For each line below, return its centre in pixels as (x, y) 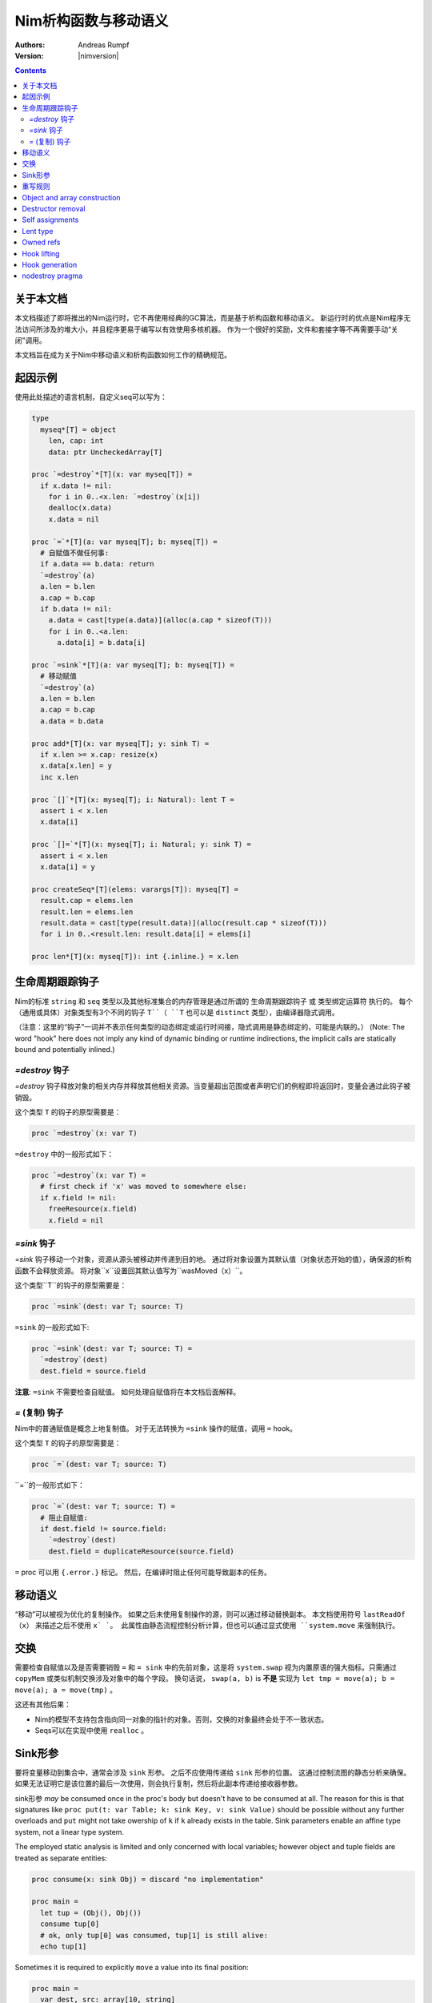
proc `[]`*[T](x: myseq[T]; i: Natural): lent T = (133, 800)
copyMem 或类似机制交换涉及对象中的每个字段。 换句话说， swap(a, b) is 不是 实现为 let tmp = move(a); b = (205, 1679)
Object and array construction (71, 197)
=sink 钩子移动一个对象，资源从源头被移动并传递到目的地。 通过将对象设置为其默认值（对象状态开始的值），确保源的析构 (213, 1259)
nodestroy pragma (52, 276)
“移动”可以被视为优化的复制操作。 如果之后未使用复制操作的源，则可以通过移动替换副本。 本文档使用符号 (188, 1614)
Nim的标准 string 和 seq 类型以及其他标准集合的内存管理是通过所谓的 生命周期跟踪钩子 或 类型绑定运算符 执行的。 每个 (214, 1001)
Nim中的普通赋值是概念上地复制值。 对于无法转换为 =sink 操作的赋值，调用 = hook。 (156, 1428)
